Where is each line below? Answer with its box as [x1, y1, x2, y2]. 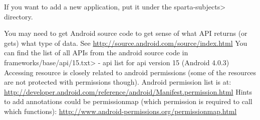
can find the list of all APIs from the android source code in [4, 47, 188, 58]
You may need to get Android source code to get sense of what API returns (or [4, 28, 247, 38]
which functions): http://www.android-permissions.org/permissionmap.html [4, 106, 237, 116]
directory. [4, 11, 33, 21]
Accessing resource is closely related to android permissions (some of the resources [4, 67, 256, 77]
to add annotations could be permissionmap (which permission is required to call [4, 96, 252, 107]
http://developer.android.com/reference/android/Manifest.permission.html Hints [4, 86, 252, 97]
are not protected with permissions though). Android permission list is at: [4, 77, 231, 87]
